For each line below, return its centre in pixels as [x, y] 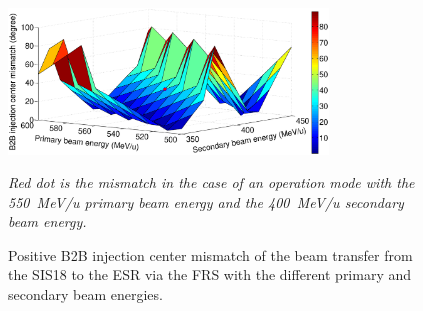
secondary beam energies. [85, 294]
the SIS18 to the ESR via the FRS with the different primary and [210, 274]
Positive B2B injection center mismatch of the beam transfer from [210, 254]
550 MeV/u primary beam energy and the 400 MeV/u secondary [206, 201]
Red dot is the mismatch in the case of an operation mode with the [211, 182]
